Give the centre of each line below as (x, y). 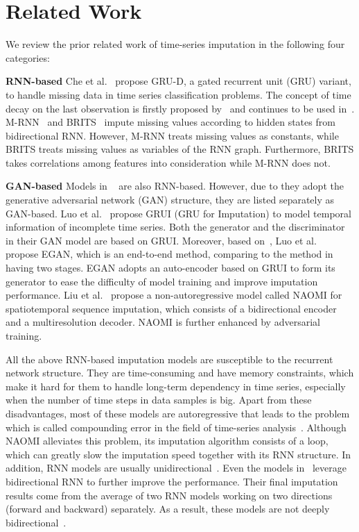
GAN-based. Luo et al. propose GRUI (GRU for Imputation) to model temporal (178, 213)
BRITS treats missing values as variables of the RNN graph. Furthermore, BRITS (180, 149)
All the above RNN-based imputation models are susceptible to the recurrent (169, 359)
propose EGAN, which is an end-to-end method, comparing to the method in (169, 254)
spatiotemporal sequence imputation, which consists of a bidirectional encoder (171, 308)
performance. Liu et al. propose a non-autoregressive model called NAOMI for (174, 295)
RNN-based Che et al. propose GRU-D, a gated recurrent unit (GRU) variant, (178, 81)
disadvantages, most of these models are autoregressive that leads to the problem (178, 413)
